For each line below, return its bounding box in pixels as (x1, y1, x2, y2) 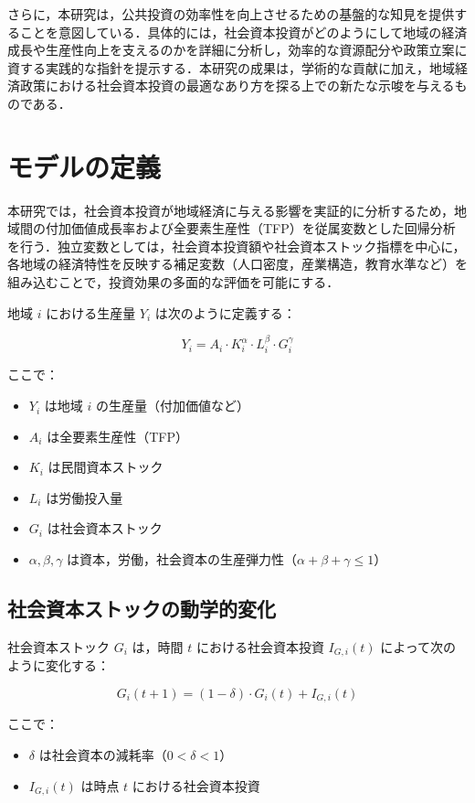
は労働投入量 (46, 487, 123, 507)
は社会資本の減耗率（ (38, 744, 167, 764)
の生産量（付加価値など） (95, 396, 249, 415)
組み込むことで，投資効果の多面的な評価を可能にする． (7, 273, 340, 292)
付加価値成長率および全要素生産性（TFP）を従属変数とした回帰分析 (45, 219, 456, 238)
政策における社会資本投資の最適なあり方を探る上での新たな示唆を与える (19, 76, 455, 95)
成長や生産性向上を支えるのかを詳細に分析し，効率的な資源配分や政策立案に (7, 40, 468, 59)
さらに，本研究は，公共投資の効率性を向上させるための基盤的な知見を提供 (7, 5, 455, 23)
